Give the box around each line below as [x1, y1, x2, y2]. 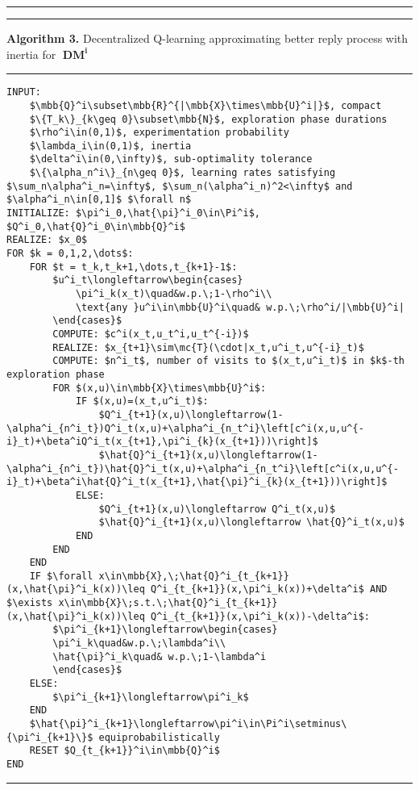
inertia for [6, 45, 56, 62]
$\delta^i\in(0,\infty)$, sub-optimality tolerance [29, 153, 313, 165]
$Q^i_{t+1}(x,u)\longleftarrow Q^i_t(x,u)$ [98, 503, 336, 515]
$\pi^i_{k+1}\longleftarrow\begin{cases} [52, 624, 278, 636]
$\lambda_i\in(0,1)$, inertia [29, 140, 192, 152]
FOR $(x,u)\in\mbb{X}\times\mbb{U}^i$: [52, 382, 267, 394]
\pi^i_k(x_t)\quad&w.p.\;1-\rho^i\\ [75, 288, 272, 300]
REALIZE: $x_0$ [6, 234, 88, 246]
